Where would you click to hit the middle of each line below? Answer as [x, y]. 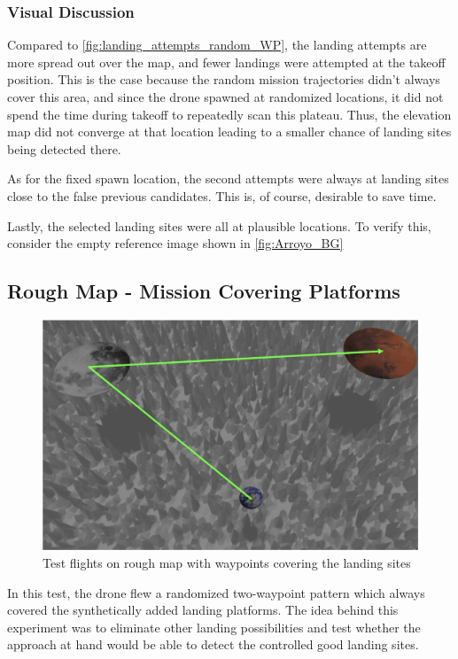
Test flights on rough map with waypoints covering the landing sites [227, 562]
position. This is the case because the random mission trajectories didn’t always [224, 79]
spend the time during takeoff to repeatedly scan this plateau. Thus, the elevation [229, 114]
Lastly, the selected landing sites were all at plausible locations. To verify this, [219, 225]
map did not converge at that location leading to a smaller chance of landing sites [229, 132]
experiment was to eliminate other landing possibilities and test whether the [214, 627]
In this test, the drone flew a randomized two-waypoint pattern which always [216, 592]
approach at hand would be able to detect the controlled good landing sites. [213, 644]
